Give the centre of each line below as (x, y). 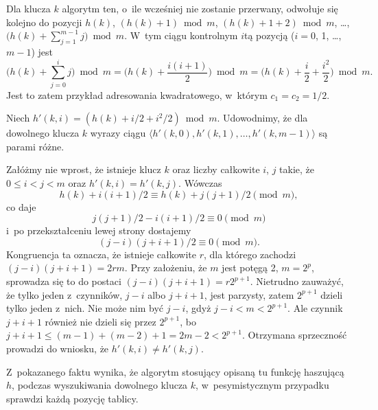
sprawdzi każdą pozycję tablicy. (72, 398)
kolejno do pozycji (44, 22)
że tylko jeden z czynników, (64, 294)
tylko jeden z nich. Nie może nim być (85, 308)
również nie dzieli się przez (101, 321)
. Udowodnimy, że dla (262, 118)
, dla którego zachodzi (250, 254)
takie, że (297, 169)
